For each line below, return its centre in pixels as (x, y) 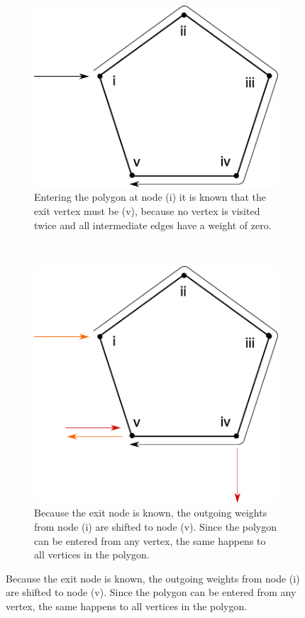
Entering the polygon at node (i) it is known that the (150, 197)
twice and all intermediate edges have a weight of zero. (153, 225)
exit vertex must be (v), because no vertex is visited (147, 211)
